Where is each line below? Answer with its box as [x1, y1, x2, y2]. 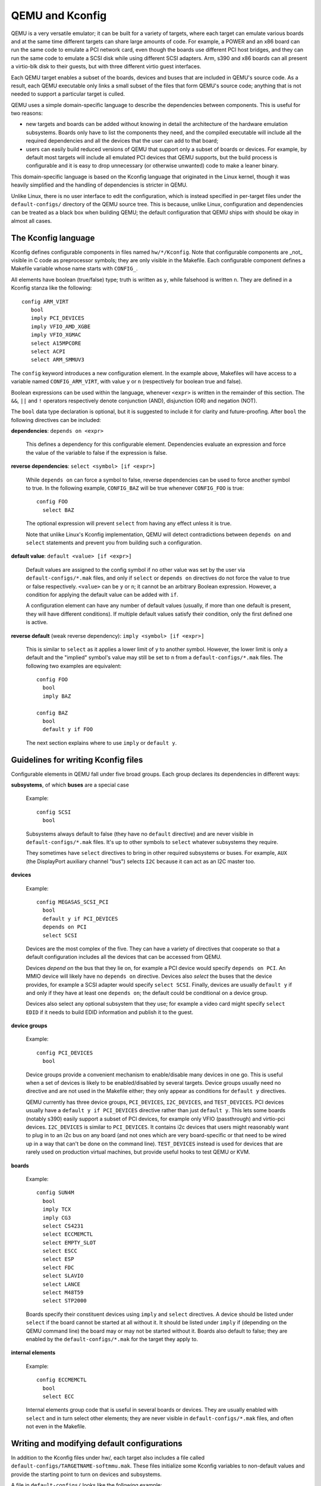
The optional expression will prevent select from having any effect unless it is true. [26, 520, 232, 527]
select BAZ [42, 506, 74, 514]
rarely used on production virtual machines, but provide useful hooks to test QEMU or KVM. [26, 1148, 250, 1156]
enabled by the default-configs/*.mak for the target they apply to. [26, 1335, 199, 1343]
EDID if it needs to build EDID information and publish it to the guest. [26, 1008, 193, 1016]
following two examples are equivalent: [26, 662, 122, 669]
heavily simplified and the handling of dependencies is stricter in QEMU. [11, 181, 188, 188]
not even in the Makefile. [26, 1423, 86, 1430]
